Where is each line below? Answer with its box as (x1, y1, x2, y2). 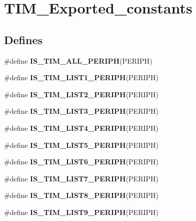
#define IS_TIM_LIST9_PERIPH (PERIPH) (4, 206, 158, 217)
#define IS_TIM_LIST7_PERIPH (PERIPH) (4, 173, 158, 183)
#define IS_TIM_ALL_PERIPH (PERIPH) (4, 55, 152, 66)
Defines (4, 32, 43, 47)
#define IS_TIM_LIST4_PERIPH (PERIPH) (4, 122, 158, 133)
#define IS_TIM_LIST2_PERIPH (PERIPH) (4, 89, 158, 99)
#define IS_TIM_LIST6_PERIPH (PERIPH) (4, 156, 158, 167)
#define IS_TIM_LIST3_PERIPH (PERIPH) (4, 106, 158, 116)
